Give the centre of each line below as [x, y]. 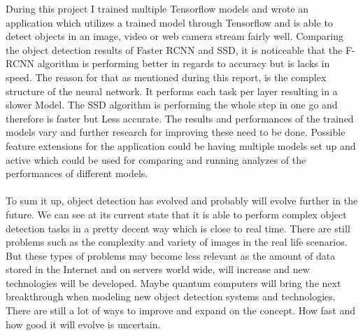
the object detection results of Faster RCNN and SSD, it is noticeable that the [174, 49]
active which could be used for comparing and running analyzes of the [156, 159]
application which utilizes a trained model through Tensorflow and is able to [169, 22]
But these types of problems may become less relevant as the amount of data [171, 255]
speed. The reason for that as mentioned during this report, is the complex [166, 77]
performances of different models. [77, 173]
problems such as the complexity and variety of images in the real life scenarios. [177, 242]
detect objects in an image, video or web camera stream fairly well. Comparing [175, 36]
